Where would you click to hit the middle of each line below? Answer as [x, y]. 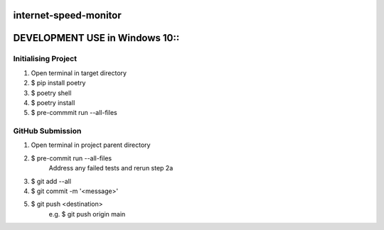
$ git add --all [51, 181]
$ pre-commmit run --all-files [74, 113]
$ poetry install [53, 102]
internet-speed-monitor [68, 15]
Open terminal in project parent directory [91, 145]
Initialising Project [45, 59]
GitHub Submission [47, 131]
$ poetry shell [51, 93]
